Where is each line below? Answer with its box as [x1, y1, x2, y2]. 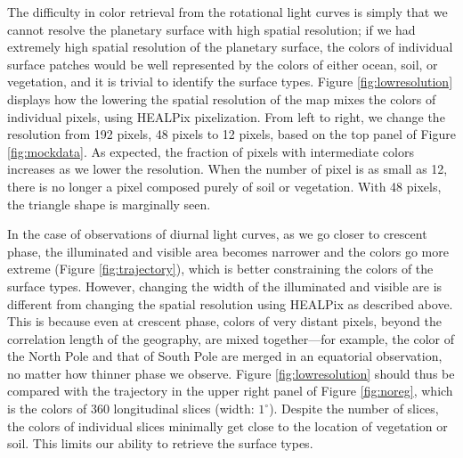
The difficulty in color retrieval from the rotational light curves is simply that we [7, 3, 448, 20]
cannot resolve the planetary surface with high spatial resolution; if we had [7, 20, 416, 38]
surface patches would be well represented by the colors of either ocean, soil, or [7, 54, 438, 73]
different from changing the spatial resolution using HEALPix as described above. [7, 294, 453, 313]
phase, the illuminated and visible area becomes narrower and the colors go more [7, 241, 449, 260]
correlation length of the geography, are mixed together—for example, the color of [7, 329, 454, 348]
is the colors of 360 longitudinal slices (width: [7, 399, 255, 418]
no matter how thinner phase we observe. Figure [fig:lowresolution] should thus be [7, 364, 455, 382]
